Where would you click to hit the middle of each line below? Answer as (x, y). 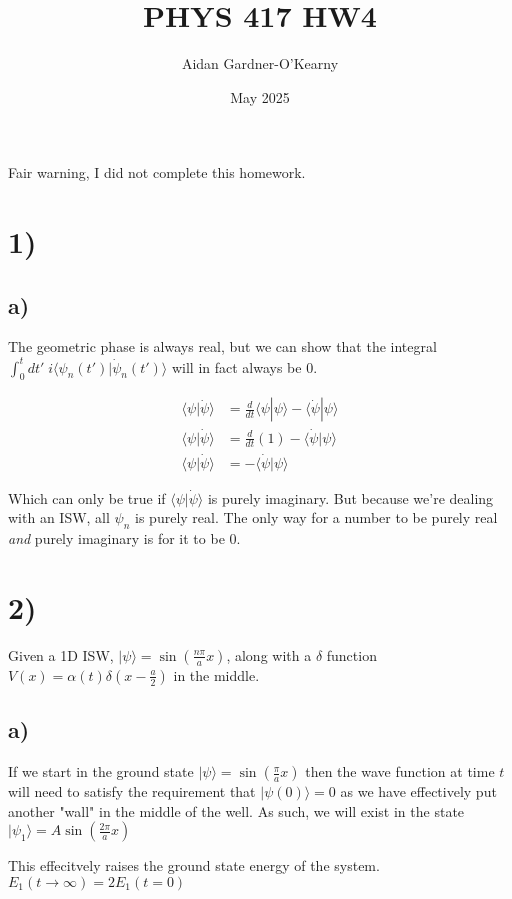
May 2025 (260, 96)
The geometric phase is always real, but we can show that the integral (222, 346)
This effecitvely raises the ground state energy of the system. (194, 865)
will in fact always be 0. (244, 366)
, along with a (269, 654)
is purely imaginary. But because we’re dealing (350, 497)
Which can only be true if (87, 497)
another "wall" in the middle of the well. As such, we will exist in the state (236, 810)
